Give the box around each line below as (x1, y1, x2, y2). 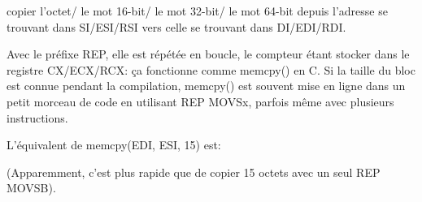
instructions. (7, 109, 68, 126)
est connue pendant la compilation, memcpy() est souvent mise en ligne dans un (7, 77, 406, 94)
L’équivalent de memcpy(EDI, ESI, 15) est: (7, 136, 221, 153)
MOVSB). (7, 179, 56, 196)
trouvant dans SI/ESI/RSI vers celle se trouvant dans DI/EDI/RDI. (7, 18, 346, 35)
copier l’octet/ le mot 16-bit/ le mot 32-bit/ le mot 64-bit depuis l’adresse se (7, 2, 388, 19)
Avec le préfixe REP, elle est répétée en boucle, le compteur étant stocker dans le (7, 45, 410, 62)
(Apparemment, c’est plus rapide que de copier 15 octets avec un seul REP (7, 163, 381, 180)
